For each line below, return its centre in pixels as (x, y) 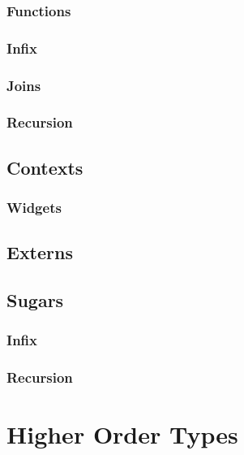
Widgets (34, 208)
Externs (40, 252)
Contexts (45, 167)
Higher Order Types (122, 434)
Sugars (35, 300)
